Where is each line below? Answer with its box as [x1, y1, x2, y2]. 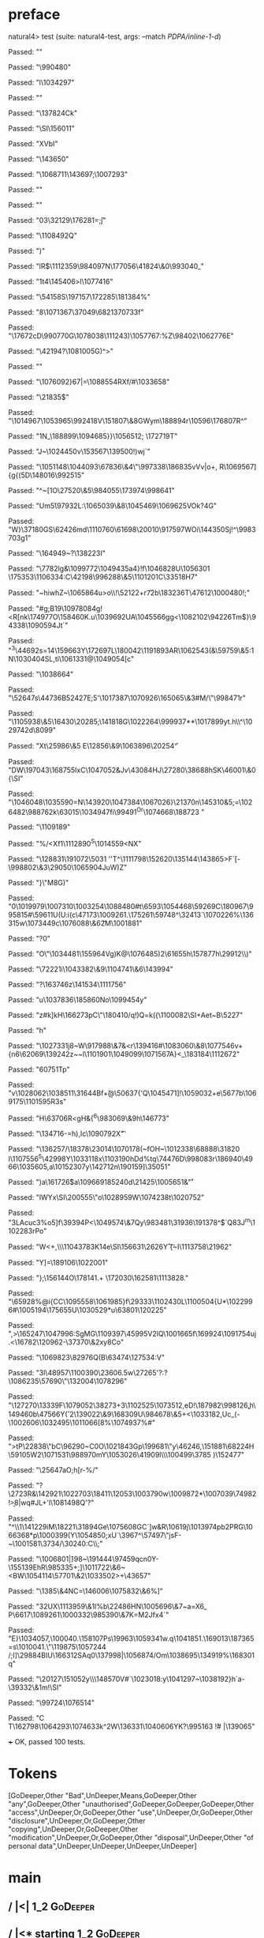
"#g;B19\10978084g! [35, 603, 102, 613]
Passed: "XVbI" [8, 138, 58, 148]
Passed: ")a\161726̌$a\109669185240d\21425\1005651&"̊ [8, 1178, 191, 1187]
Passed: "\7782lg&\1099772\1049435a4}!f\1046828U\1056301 [8, 564, 210, 573]
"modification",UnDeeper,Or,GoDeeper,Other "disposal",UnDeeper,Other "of [8, 1832, 254, 1842]
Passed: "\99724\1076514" [8, 1698, 95, 1707]
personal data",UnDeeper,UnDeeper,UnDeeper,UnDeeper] [8, 1841, 197, 1850]
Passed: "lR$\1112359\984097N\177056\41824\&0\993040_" [8, 261, 205, 270]
